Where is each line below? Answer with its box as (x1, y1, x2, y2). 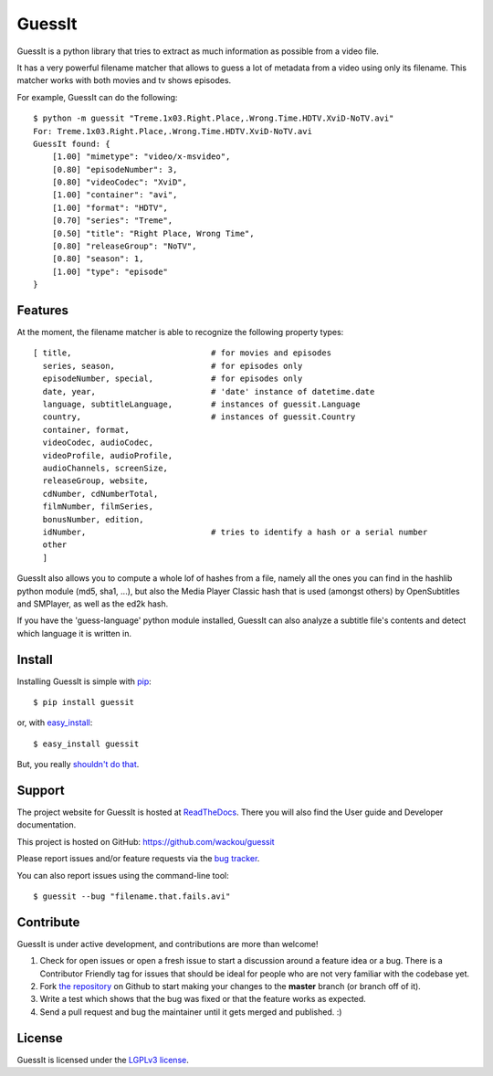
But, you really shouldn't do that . (16, 759, 140, 770)
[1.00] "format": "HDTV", (51, 202, 169, 213)
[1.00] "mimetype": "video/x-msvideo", (51, 152, 231, 162)
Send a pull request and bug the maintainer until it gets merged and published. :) (39, 1006, 342, 1018)
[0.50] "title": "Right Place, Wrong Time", (51, 228, 255, 238)
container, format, (42, 425, 130, 435)
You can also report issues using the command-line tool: (16, 870, 230, 881)
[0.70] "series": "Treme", (51, 216, 173, 226)
